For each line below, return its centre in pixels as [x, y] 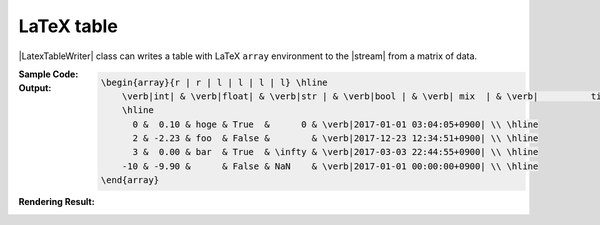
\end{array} [130, 180]
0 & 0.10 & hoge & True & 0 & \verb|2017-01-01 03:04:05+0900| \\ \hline [335, 124]
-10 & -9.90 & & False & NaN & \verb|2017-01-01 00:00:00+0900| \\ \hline [330, 166]
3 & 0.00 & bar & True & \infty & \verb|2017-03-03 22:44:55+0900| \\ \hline [335, 152]
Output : [35, 88]
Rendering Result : [56, 202]
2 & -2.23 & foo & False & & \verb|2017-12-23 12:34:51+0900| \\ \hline [335, 138]
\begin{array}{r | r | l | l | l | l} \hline [214, 82]
